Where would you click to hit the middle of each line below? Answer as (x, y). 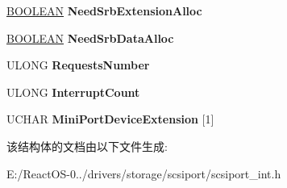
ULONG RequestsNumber (78, 65)
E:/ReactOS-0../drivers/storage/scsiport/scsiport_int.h (144, 173)
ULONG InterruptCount (73, 92)
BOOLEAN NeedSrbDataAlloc (90, 38)
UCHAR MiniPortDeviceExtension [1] (110, 119)
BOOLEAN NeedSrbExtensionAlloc (104, 10)
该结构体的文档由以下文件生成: (87, 146)
